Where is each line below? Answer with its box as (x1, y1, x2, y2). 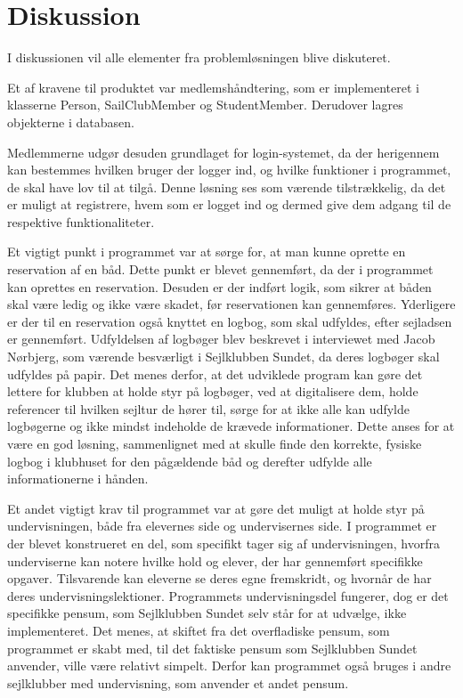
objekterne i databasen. (7, 112, 134, 131)
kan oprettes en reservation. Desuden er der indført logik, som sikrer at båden (7, 277, 432, 296)
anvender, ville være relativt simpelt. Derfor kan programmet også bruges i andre (7, 656, 451, 675)
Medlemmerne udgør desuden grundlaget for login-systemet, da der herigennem (7, 142, 440, 161)
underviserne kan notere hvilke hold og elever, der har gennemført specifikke (7, 551, 423, 570)
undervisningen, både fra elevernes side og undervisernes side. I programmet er (7, 516, 437, 535)
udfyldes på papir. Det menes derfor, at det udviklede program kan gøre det (7, 364, 423, 383)
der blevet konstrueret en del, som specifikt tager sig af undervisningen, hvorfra (7, 533, 441, 552)
